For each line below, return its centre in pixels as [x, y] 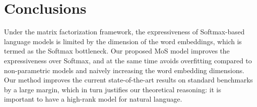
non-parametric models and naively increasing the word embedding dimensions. [124, 70]
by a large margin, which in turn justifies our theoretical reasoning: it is [113, 89]
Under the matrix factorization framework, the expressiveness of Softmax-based [124, 32]
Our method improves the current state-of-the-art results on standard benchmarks [128, 80]
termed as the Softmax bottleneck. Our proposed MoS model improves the [117, 51]
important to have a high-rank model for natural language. [93, 99]
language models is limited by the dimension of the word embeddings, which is [123, 41]
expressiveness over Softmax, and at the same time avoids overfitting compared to [128, 60]
